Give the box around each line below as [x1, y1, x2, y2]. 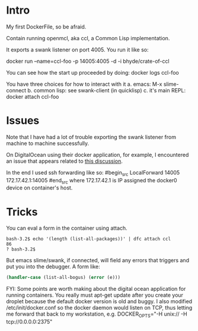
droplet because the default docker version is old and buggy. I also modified [6, 298, 193, 305]
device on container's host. [6, 184, 73, 191]
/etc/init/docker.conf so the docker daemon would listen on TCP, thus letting [6, 304, 193, 311]
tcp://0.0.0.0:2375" [6, 318, 53, 326]
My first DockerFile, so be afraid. [6, 23, 87, 30]
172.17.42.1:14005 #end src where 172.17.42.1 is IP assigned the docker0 [6, 176, 177, 185]
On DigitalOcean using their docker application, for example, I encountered [6, 151, 189, 158]
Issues [6, 114, 40, 127]
